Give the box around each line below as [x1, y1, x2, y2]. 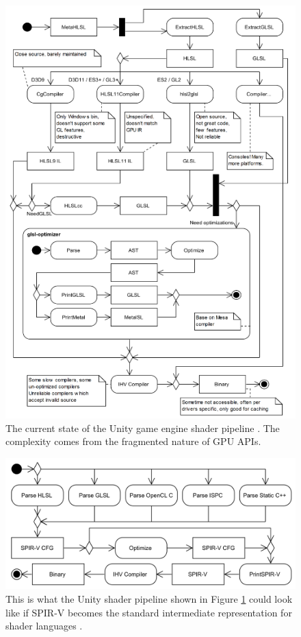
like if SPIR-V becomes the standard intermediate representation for [5, 605, 292, 619]
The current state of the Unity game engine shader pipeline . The [5, 420, 280, 435]
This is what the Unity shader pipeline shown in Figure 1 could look [5, 591, 293, 605]
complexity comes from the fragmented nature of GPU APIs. [5, 434, 261, 448]
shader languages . [5, 618, 83, 633]
